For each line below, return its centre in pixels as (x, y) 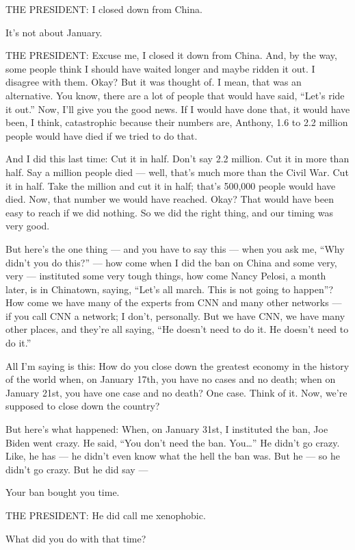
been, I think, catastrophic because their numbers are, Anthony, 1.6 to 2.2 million (177, 122)
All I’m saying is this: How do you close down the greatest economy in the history (177, 365)
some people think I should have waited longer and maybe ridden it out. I (160, 68)
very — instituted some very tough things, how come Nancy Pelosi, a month (166, 276)
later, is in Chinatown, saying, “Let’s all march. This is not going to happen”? (169, 289)
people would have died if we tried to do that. (102, 135)
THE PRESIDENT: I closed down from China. (104, 9)
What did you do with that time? (76, 538)
